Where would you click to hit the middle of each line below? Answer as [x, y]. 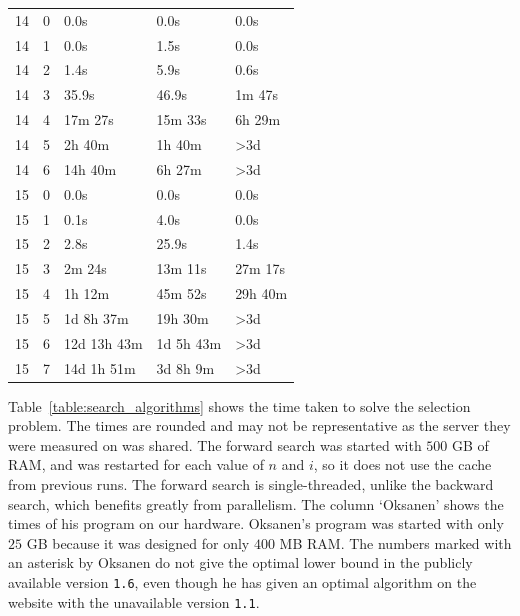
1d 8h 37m [96, 317]
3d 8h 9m [185, 367]
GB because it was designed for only [138, 542]
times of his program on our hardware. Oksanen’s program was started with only [256, 523]
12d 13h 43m [103, 342]
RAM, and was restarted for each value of [136, 464]
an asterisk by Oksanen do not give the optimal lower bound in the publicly [240, 562]
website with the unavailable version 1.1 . [134, 601]
